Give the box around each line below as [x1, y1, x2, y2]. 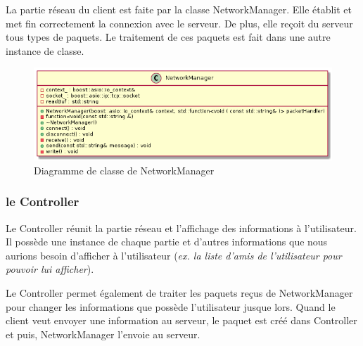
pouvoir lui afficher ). [6, 262, 94, 276]
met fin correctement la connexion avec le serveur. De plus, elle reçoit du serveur [6, 15, 353, 30]
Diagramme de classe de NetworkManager [34, 162, 215, 177]
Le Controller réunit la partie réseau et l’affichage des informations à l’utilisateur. [6, 220, 357, 235]
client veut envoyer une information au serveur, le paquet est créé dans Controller [6, 313, 357, 328]
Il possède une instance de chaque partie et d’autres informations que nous [6, 234, 328, 249]
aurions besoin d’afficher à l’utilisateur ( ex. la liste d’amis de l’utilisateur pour [6, 248, 342, 262]
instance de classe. [6, 43, 84, 58]
